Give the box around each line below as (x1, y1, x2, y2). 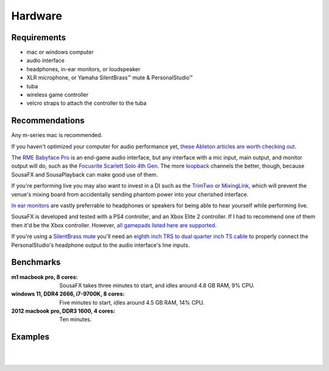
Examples (11, 332, 50, 342)
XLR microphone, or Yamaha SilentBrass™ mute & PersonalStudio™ (26, 74, 193, 82)
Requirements (11, 32, 66, 43)
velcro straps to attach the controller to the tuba (26, 99, 147, 107)
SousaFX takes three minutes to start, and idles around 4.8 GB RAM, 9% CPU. (59, 281, 255, 289)
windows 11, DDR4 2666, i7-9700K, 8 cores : (11, 290, 125, 298)
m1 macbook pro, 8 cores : (11, 273, 78, 280)
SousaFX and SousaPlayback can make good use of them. (11, 171, 158, 178)
